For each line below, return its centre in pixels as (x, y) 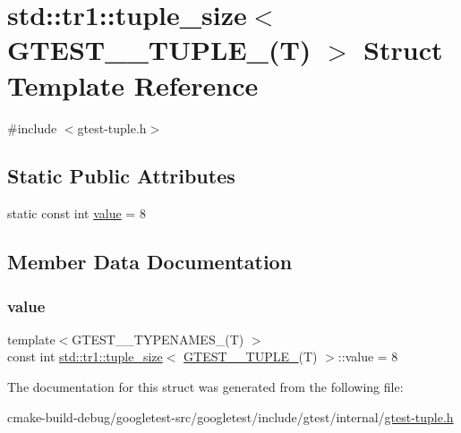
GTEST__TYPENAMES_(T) (158, 339)
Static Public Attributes (121, 176)
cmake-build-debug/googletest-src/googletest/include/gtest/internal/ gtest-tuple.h (230, 416)
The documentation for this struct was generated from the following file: (205, 387)
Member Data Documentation (150, 262)
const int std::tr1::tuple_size (85, 357)
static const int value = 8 (77, 213)
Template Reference (133, 85)
